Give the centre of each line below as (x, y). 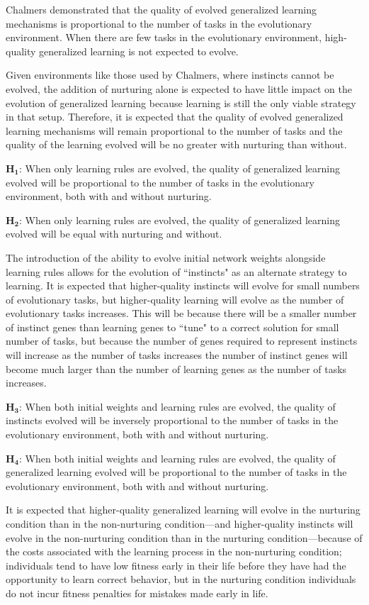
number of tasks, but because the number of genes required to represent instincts (182, 341)
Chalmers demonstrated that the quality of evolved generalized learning (161, 9)
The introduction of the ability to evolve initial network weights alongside (166, 257)
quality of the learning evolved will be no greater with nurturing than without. (176, 144)
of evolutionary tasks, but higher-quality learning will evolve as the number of (175, 299)
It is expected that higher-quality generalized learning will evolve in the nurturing (183, 510)
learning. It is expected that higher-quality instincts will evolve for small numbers (183, 285)
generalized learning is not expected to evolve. (139, 51)
